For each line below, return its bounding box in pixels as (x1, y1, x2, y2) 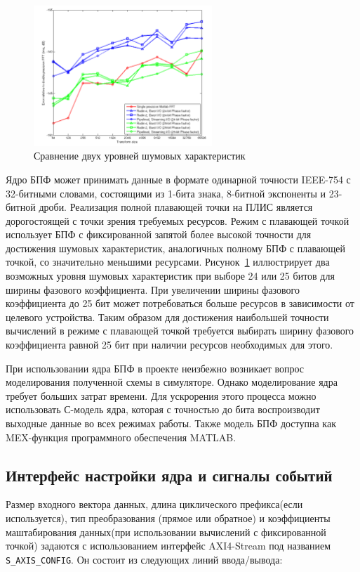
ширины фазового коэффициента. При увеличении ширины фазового (6, 282, 300, 297)
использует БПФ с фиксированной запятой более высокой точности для (6, 227, 312, 242)
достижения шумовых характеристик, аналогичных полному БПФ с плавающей (6, 240, 346, 255)
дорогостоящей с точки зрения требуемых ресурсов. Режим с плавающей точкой (6, 213, 349, 228)
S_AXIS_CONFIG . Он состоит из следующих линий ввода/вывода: (6, 552, 283, 566)
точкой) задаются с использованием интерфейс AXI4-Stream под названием (6, 538, 331, 553)
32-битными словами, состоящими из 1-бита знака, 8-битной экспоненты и (6, 186, 326, 200)
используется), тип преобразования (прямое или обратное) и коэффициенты (6, 511, 331, 525)
